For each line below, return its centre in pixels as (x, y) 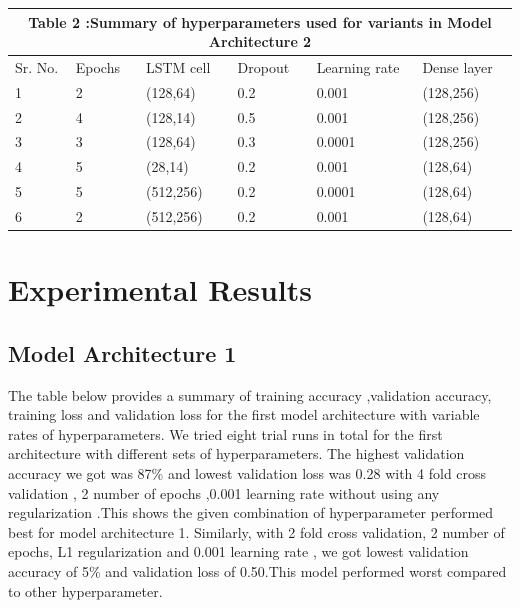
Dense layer (457, 66)
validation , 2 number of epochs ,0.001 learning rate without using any (224, 492)
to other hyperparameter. (85, 590)
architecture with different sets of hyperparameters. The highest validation (236, 453)
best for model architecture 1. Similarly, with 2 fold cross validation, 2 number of (256, 531)
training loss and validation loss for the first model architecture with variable (244, 414)
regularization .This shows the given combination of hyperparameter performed (251, 512)
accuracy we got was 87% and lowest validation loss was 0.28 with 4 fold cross (247, 473)
